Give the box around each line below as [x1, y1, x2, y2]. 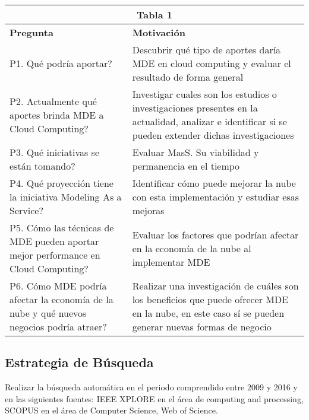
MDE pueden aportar [10, 234, 99, 248]
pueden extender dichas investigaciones [132, 128, 294, 142]
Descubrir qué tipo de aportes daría [132, 43, 281, 56]
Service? [10, 203, 43, 217]
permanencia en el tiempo [132, 159, 240, 173]
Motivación [132, 26, 185, 39]
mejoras [132, 203, 165, 217]
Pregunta [10, 26, 53, 39]
